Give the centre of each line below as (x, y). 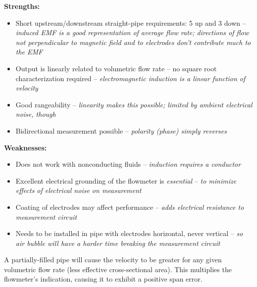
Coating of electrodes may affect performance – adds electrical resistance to (130, 207)
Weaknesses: (26, 147)
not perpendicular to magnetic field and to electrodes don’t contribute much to (133, 42)
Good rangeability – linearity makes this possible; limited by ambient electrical (134, 104)
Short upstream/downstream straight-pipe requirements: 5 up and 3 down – (131, 23)
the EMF (29, 52)
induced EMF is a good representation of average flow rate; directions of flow (132, 32)
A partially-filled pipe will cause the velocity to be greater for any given (113, 260)
